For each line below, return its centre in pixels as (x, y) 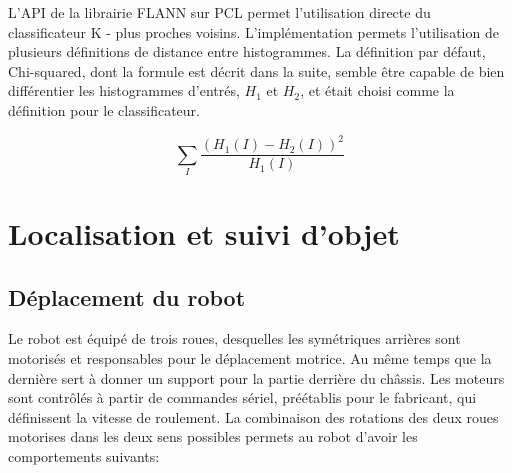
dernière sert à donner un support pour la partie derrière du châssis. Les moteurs (256, 377)
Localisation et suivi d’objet (204, 233)
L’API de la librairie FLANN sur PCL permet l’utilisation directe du (219, 12)
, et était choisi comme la (377, 90)
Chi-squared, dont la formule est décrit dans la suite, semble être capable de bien (256, 70)
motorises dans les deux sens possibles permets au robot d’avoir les (213, 436)
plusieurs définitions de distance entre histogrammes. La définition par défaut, (247, 51)
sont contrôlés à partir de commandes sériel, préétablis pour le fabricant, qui (242, 397)
